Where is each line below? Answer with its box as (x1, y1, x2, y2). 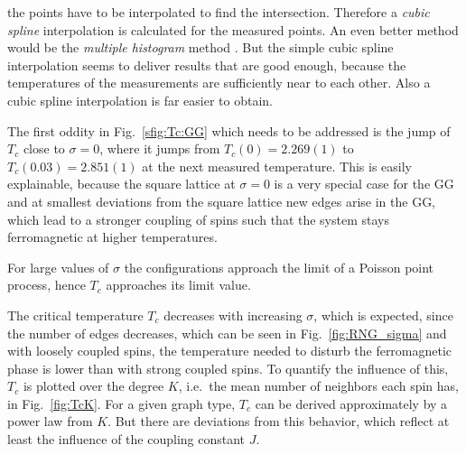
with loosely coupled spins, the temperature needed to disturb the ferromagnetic (7, 341, 452, 360)
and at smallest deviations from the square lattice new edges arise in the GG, (7, 191, 436, 210)
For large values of (7, 257, 109, 276)
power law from (7, 412, 93, 431)
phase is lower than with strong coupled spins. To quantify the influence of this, (7, 358, 449, 377)
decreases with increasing (163, 305, 303, 324)
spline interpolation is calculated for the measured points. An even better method (7, 20, 459, 39)
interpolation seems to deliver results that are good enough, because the (7, 55, 406, 74)
